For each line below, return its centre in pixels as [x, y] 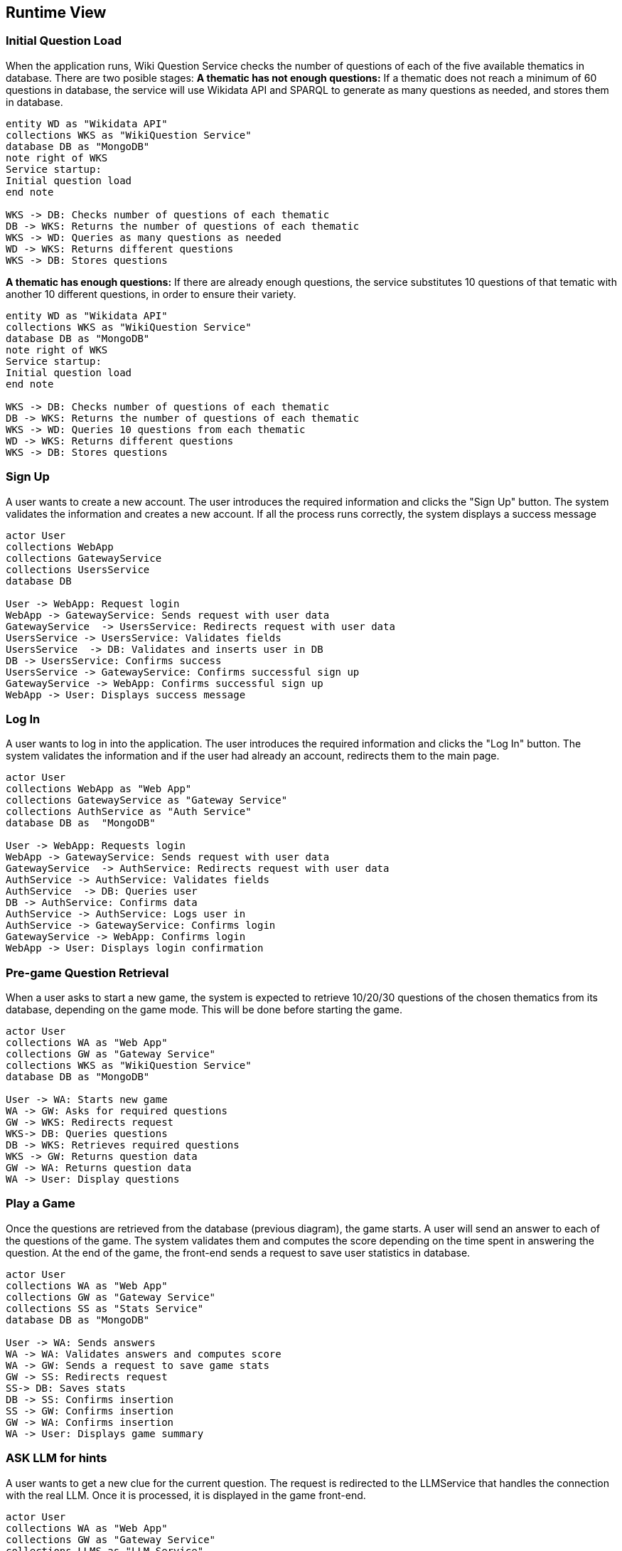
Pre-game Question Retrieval [87, 972]
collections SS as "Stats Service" [105, 1308]
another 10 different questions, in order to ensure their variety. [151, 294]
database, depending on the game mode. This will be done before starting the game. [204, 1010]
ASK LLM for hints [57, 1458]
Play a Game [41, 1204]
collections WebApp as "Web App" [99, 789]
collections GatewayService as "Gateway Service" [147, 800]
